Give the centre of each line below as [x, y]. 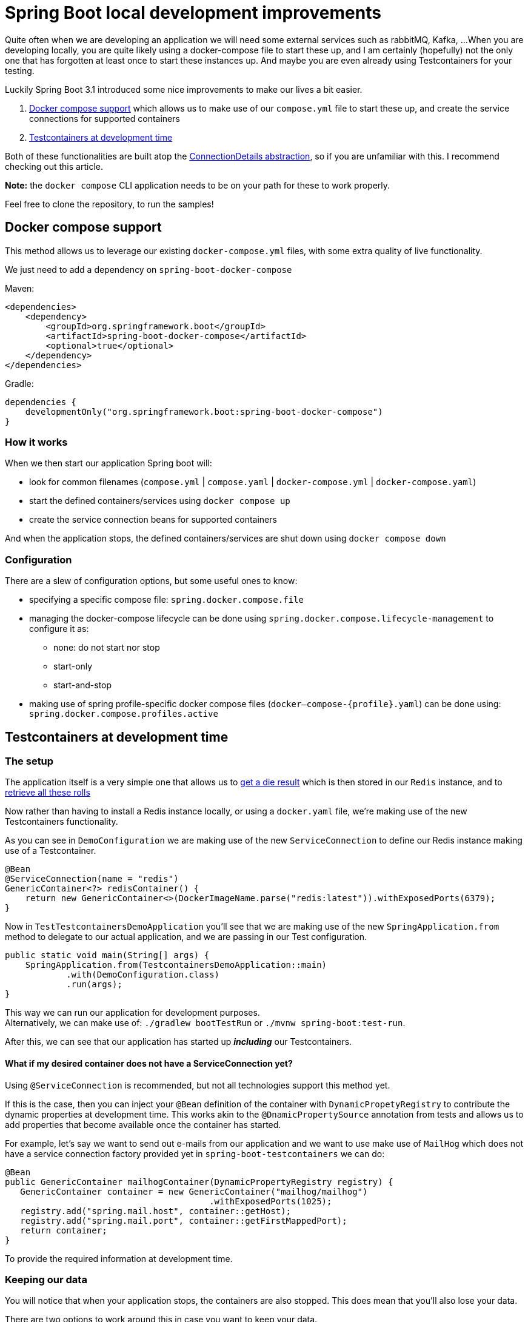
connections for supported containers [105, 118]
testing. [20, 70]
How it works [36, 442]
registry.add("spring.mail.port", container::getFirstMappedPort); [184, 1220]
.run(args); [94, 985]
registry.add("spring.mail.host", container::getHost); [156, 1211]
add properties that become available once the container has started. [143, 1124]
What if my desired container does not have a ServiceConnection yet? [149, 1063]
